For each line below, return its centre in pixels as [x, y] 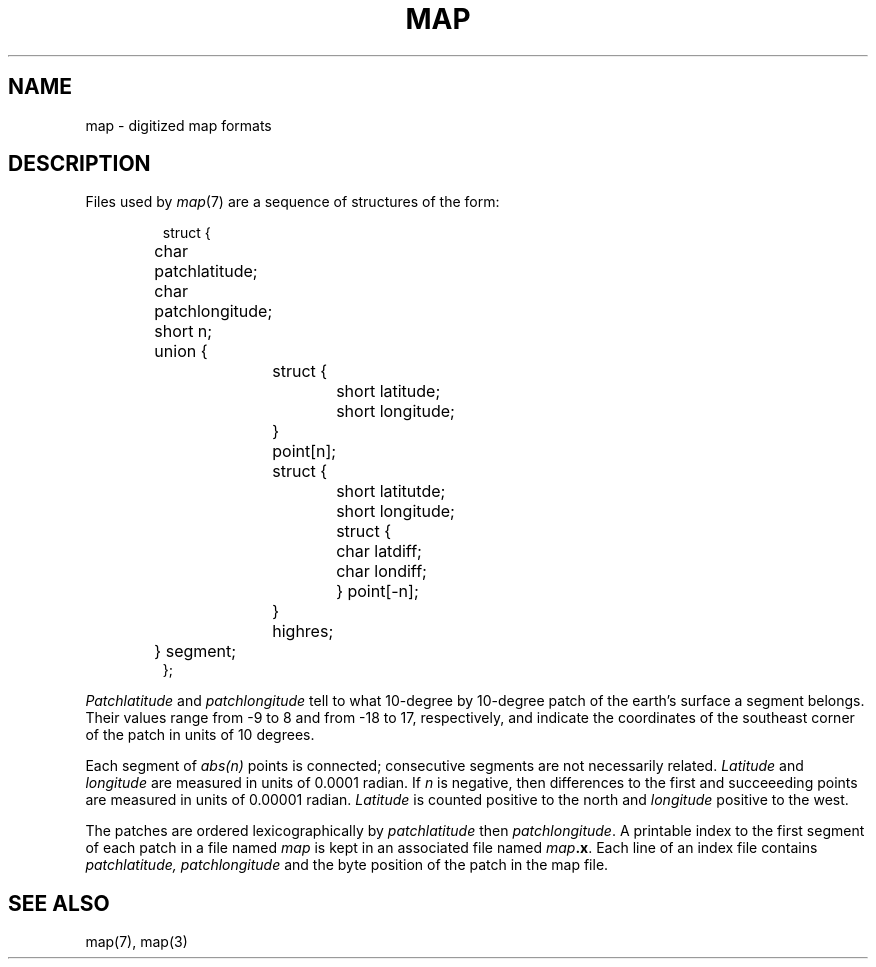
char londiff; [381, 571]
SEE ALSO [59, 903]
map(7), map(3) [136, 942]
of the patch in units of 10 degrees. [200, 735]
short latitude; [388, 391]
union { [181, 351]
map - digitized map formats [178, 125]
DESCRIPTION [79, 164]
